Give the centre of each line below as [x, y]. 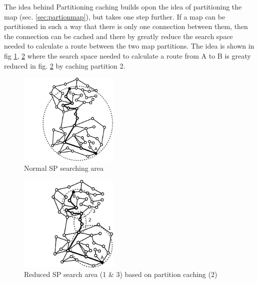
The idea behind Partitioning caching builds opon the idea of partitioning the [123, 7]
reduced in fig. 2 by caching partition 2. [65, 65]
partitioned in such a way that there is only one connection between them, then [126, 26]
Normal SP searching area [64, 168]
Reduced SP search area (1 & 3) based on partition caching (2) [121, 274]
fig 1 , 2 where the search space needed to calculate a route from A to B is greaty [127, 55]
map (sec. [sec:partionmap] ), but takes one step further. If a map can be [115, 16]
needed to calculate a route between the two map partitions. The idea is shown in [129, 46]
